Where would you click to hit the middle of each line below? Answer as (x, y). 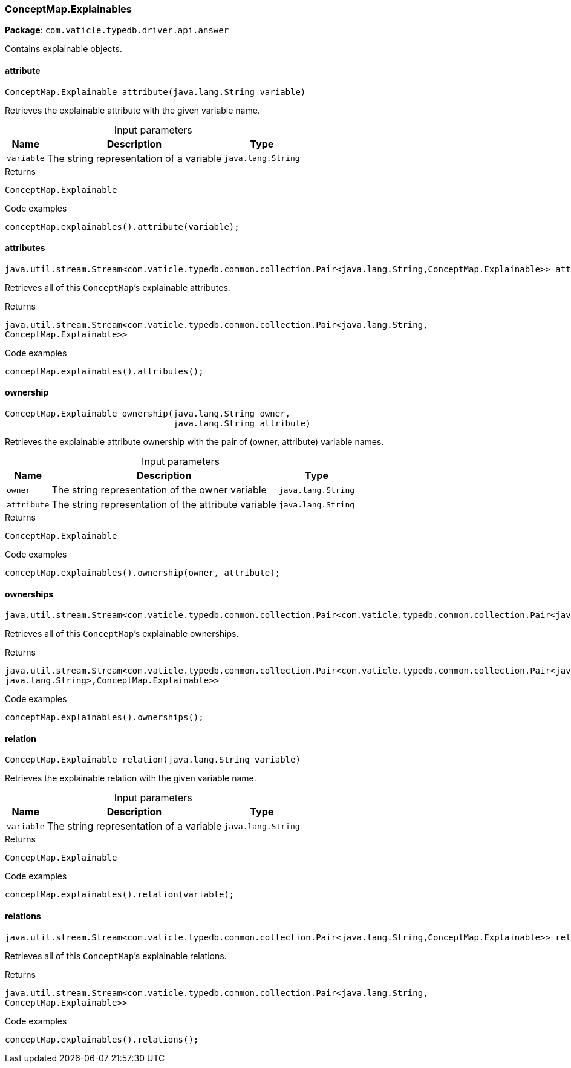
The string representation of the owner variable (159, 490)
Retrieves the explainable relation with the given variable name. (131, 778)
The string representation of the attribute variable (164, 505)
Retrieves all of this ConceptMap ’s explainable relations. (116, 956)
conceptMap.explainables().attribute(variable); (122, 226)
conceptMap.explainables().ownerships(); (104, 718)
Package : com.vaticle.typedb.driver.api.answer (117, 30)
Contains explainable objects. (64, 49)
